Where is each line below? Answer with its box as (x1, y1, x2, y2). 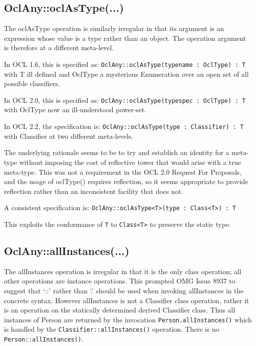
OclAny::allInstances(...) (4, 243, 129, 258)
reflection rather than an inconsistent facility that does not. (4, 186, 183, 196)
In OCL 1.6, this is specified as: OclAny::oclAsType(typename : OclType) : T (4, 59, 246, 69)
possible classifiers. (4, 78, 60, 89)
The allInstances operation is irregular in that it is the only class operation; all (4, 266, 242, 276)
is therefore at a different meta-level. (4, 42, 114, 53)
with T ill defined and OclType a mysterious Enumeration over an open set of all (4, 68, 249, 79)
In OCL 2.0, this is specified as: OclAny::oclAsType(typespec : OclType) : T (4, 94, 246, 105)
